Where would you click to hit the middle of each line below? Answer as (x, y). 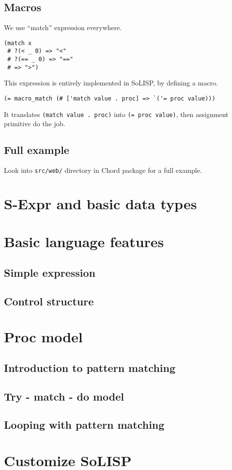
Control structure (49, 301)
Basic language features (84, 242)
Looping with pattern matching (84, 425)
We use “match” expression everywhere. (63, 27)
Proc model (43, 337)
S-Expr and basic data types (101, 203)
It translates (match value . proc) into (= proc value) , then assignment (116, 114)
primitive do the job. (35, 124)
